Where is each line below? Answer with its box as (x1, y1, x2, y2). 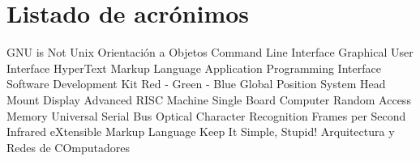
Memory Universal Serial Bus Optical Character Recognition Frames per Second (6, 107, 406, 124)
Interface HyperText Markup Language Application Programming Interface (6, 59, 381, 76)
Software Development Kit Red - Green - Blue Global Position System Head (6, 75, 386, 92)
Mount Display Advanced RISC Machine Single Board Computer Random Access (6, 91, 411, 108)
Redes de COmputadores (6, 138, 131, 155)
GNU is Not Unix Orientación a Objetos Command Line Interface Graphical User (6, 44, 414, 61)
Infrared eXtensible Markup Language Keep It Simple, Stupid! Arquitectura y (6, 123, 395, 140)
